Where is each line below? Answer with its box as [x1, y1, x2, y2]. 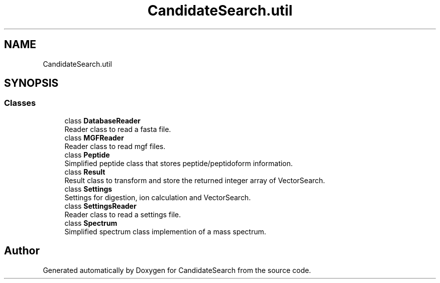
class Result [64, 167, 105, 176]
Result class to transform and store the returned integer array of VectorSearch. [64, 176, 325, 185]
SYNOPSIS [4, 77, 59, 90]
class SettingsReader [64, 201, 137, 210]
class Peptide [64, 150, 110, 159]
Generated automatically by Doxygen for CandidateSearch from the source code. [43, 265, 311, 274]
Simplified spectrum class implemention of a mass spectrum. [64, 227, 266, 236]
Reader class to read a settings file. [64, 210, 181, 219]
